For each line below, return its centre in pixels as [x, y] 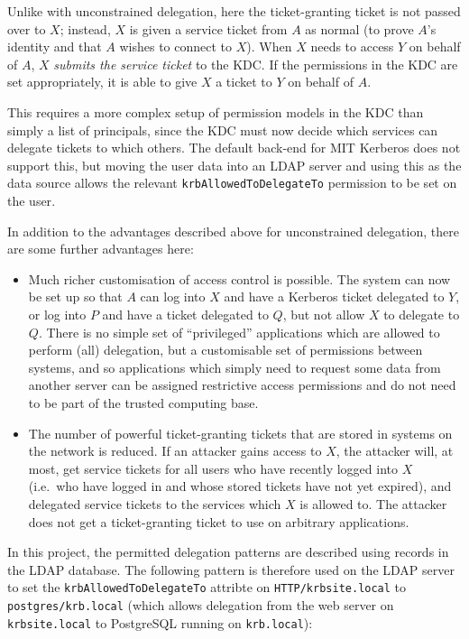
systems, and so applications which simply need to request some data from [234, 367]
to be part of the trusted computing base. [143, 402]
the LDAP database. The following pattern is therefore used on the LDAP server [231, 569]
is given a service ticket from [208, 28]
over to [27, 28]
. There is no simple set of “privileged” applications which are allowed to [239, 332]
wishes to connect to [176, 46]
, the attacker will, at [395, 451]
